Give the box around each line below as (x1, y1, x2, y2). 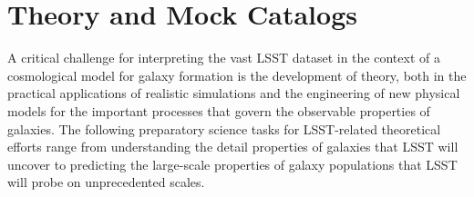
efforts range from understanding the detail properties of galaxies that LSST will (7, 137, 459, 156)
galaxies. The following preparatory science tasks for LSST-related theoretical (7, 119, 441, 138)
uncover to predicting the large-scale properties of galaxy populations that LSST (7, 154, 458, 173)
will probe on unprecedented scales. (7, 172, 205, 192)
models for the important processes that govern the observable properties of (7, 101, 430, 120)
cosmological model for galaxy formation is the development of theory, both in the (7, 65, 467, 84)
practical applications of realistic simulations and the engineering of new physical (7, 84, 460, 103)
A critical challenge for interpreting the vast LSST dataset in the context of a (7, 48, 440, 67)
